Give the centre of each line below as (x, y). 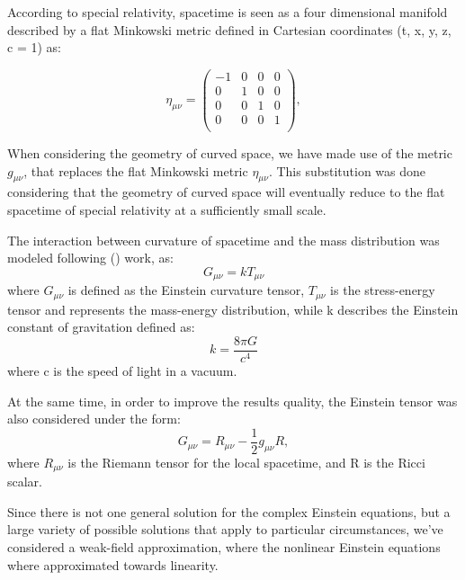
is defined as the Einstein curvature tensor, (186, 290)
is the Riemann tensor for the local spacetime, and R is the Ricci (246, 462)
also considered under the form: (94, 419)
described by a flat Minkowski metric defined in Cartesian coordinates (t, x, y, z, (229, 29)
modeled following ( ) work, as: (90, 258)
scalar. (25, 482)
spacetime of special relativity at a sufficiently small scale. (167, 209)
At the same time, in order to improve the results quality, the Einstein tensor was (232, 401)
